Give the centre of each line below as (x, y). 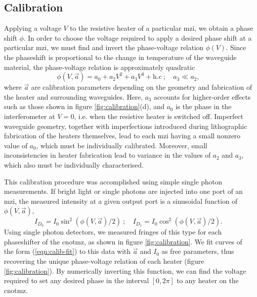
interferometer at (30, 116)
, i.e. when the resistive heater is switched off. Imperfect (159, 116)
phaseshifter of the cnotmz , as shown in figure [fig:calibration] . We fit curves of (123, 241)
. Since (236, 47)
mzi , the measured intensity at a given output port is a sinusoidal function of (121, 201)
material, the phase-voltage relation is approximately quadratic (100, 67)
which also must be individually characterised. (74, 164)
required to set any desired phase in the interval (77, 280)
